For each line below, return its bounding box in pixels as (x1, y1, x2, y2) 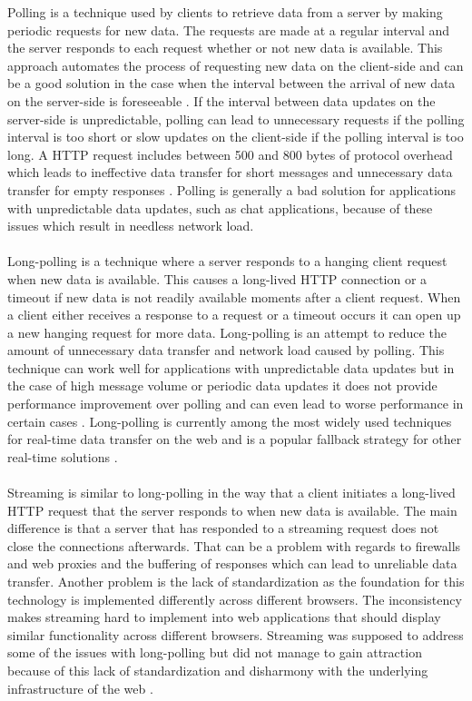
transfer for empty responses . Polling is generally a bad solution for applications (7, 180, 457, 199)
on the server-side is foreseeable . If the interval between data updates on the (7, 91, 436, 110)
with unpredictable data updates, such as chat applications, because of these (7, 198, 433, 217)
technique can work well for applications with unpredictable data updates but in (7, 358, 455, 377)
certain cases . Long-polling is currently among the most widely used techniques (7, 411, 452, 430)
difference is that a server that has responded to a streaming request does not (7, 518, 439, 538)
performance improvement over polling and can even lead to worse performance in (7, 394, 464, 413)
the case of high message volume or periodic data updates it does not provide (7, 376, 438, 395)
